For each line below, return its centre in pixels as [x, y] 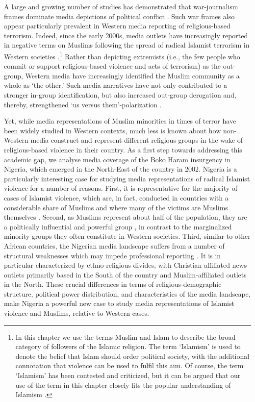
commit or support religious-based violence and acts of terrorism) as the [113, 66]
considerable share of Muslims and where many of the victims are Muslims [116, 207]
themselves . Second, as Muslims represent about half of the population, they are [126, 217]
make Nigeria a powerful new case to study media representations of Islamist [119, 303]
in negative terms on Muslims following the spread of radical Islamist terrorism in [127, 45]
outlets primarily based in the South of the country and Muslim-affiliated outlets [125, 274]
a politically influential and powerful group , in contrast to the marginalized [118, 226]
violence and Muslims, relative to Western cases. [76, 313]
